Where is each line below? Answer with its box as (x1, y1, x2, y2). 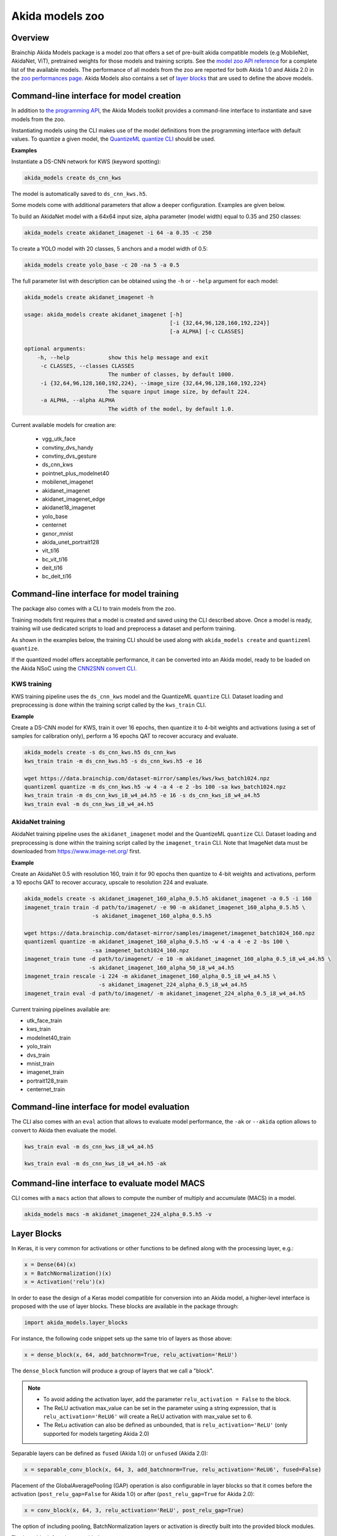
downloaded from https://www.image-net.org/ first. (11, 848, 141, 855)
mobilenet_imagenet (42, 478, 94, 485)
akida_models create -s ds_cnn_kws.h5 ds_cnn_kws (24, 749, 176, 756)
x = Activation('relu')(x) (24, 1279, 105, 1285)
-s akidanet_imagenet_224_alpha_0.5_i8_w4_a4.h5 (98, 981, 248, 989)
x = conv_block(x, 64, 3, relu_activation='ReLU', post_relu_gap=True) (24, 1507, 244, 1514)
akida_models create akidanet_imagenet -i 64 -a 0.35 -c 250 (24, 229, 212, 236)
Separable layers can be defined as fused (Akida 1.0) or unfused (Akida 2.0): (11, 1450, 208, 1457)
